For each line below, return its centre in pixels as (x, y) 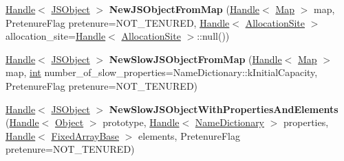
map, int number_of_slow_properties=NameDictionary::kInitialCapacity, (162, 72)
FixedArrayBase (85, 135)
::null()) (213, 36)
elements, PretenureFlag (189, 135)
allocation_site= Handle (56, 36)
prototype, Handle (141, 122)
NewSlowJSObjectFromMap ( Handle (195, 59)
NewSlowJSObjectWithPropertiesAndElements (224, 109)
